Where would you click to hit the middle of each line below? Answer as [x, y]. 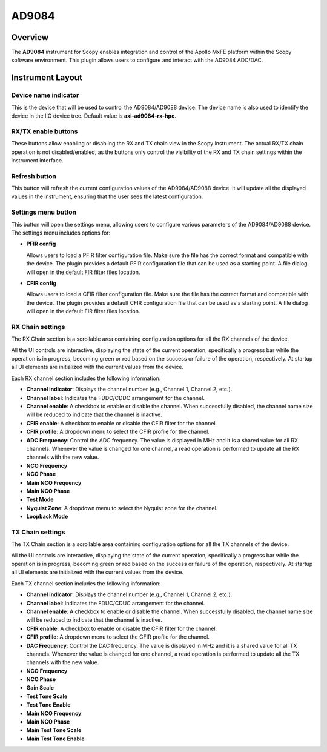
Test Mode [40, 499]
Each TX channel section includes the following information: [86, 583]
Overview [30, 37]
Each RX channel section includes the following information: [86, 378]
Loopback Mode [47, 517]
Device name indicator [45, 95]
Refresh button [34, 176]
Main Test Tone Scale [54, 730]
